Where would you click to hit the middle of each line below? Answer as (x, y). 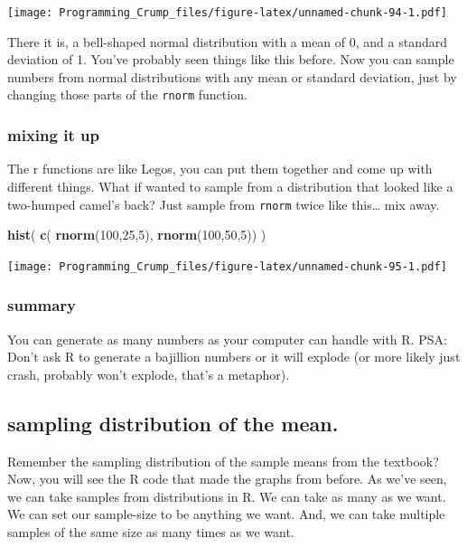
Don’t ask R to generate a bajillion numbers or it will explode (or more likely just (234, 357)
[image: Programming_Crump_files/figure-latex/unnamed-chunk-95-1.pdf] (227, 266)
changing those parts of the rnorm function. (127, 94)
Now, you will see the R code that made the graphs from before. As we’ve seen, (227, 479)
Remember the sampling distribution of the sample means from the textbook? (223, 461)
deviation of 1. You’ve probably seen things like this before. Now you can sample (231, 59)
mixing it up (53, 135)
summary (42, 305)
